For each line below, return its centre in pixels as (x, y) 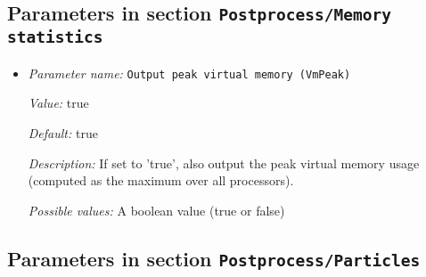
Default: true (63, 133)
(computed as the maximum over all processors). (161, 180)
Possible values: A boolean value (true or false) (156, 210)
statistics (55, 37)
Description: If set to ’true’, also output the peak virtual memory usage (224, 163)
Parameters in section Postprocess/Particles (214, 258)
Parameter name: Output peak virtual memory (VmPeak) (189, 73)
